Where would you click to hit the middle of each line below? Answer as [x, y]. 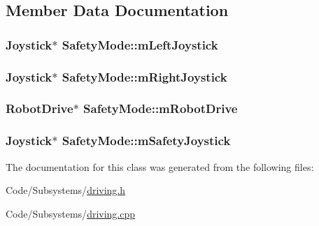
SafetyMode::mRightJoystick [144, 76]
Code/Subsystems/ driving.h [66, 190]
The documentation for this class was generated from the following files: [160, 166]
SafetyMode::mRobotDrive [161, 108]
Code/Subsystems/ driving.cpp [71, 213]
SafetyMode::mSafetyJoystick [146, 141]
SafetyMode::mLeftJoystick [140, 44]
